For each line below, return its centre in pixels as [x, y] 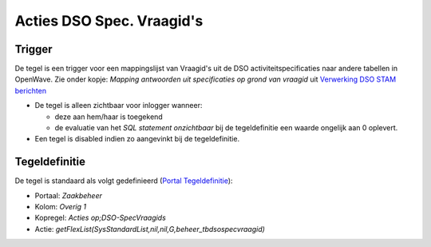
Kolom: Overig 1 [61, 207]
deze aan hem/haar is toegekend [109, 117]
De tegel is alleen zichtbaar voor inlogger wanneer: [119, 106]
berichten [31, 90]
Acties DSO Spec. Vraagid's [109, 21]
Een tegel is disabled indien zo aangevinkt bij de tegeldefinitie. [137, 139]
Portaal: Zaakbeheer [69, 195]
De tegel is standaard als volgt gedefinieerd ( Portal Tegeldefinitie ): [124, 181]
